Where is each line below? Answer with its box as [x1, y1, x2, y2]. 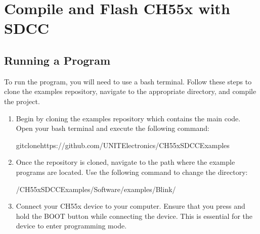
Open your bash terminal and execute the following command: [16, 123, 209, 133]
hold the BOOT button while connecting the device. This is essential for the [16, 210, 252, 221]
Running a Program [4, 52, 111, 68]
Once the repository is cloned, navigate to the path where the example [16, 157, 235, 167]
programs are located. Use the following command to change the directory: [16, 166, 248, 177]
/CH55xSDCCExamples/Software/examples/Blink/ [16, 183, 176, 194]
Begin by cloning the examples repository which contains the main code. [16, 113, 241, 123]
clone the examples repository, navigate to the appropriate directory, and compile [4, 86, 256, 97]
